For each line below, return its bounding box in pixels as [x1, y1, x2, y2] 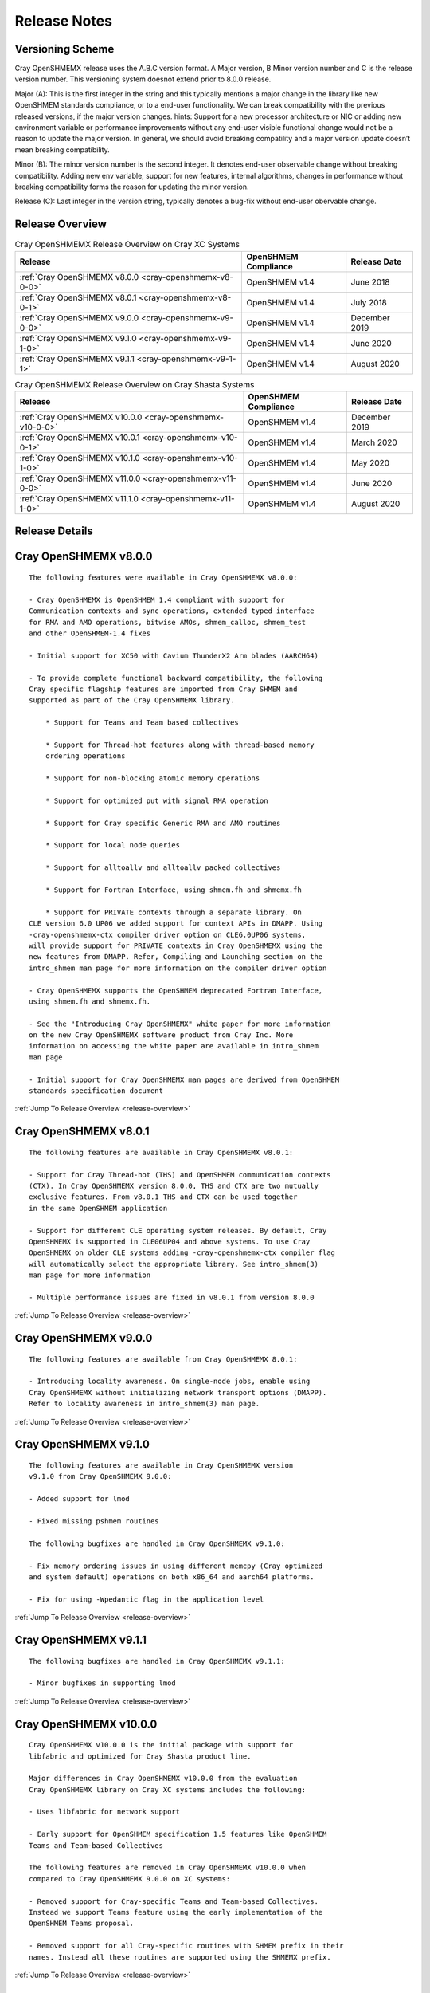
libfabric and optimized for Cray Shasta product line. [29, 1751, 252, 1761]
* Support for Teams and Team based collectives [45, 718, 239, 727]
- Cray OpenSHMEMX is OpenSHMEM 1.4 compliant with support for [29, 595, 286, 604]
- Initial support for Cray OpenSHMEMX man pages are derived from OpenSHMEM [29, 1075, 340, 1084]
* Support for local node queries [45, 841, 181, 850]
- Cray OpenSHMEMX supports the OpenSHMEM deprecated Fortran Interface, [29, 985, 323, 995]
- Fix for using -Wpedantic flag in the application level [29, 1594, 264, 1604]
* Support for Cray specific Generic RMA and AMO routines [45, 818, 281, 827]
